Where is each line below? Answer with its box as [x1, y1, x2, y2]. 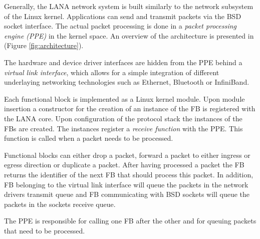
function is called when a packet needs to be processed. [4, 133, 173, 143]
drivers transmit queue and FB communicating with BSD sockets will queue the [4, 189, 250, 199]
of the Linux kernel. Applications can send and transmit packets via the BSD [4, 11, 241, 21]
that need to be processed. [4, 225, 85, 235]
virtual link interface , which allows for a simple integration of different [4, 67, 219, 77]
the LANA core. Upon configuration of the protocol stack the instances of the [4, 113, 242, 123]
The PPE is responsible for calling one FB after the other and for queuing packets [4, 215, 256, 226]
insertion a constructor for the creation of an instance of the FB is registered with [4, 103, 255, 114]
